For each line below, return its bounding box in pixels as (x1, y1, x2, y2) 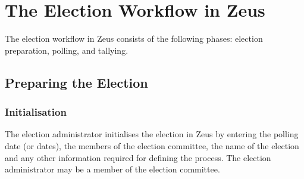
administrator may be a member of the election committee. (5, 163, 220, 175)
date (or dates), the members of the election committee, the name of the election (5, 139, 299, 152)
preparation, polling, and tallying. (5, 44, 129, 56)
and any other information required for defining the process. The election (5, 151, 271, 163)
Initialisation (5, 104, 67, 119)
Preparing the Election (5, 73, 148, 91)
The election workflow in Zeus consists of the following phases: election (5, 32, 263, 45)
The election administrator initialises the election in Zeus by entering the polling (5, 128, 299, 140)
